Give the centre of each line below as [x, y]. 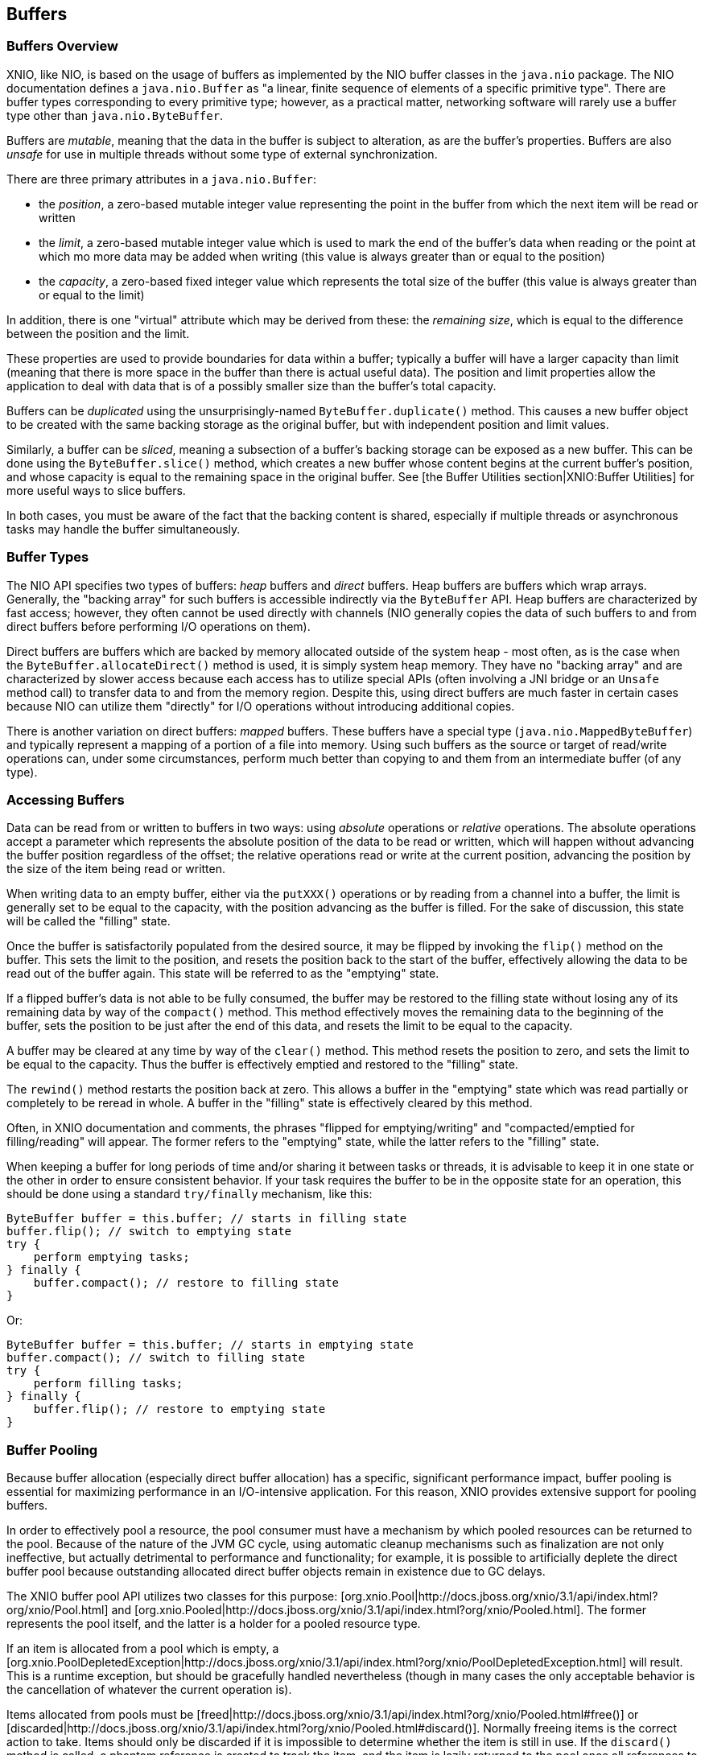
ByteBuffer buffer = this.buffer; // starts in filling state [207, 1219]
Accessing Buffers [66, 799]
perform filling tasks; [108, 1384]
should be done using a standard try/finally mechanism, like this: [190, 1194]
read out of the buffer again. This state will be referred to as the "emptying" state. [223, 974]
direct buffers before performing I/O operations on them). [159, 626]
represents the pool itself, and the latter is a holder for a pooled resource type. [214, 1624]
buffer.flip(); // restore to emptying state [179, 1409]
